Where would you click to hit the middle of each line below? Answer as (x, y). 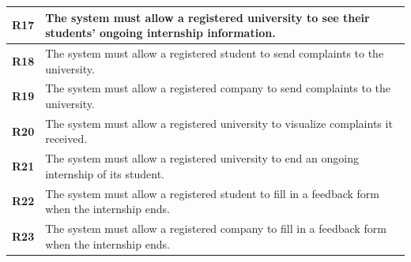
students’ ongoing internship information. (160, 33)
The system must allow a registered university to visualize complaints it (219, 123)
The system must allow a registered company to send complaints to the (218, 88)
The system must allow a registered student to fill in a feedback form (212, 193)
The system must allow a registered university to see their (207, 17)
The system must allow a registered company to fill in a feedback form (216, 228)
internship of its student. (105, 173)
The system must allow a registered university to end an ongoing (202, 158)
